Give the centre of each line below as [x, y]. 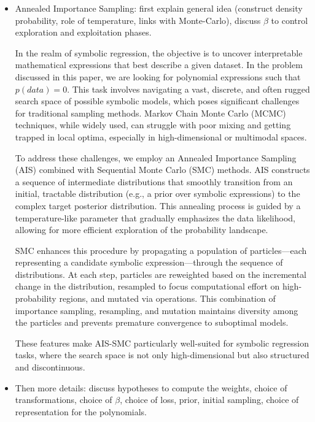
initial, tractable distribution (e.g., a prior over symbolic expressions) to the [157, 194]
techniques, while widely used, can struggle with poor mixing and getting [153, 125]
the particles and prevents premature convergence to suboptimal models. [152, 322]
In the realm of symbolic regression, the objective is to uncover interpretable [159, 52]
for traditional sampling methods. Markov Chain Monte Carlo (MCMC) [150, 113]
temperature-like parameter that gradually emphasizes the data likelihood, [155, 217]
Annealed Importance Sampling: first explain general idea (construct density [159, 8]
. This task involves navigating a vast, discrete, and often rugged [189, 89]
